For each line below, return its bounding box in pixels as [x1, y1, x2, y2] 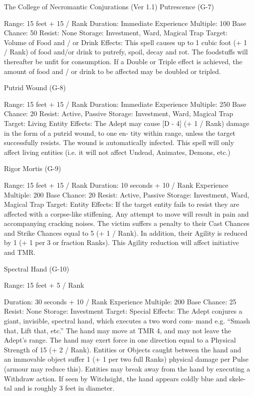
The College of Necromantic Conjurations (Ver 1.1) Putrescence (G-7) [4, 1, 214, 11]
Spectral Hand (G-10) [4, 263, 69, 273]
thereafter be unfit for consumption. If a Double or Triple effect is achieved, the [4, 56, 243, 66]
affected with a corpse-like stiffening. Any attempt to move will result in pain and [4, 208, 249, 219]
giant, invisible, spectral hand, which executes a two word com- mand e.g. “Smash [4, 316, 250, 326]
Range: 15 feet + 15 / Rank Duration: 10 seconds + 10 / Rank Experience [4, 179, 229, 190]
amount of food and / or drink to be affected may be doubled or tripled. [4, 66, 221, 76]
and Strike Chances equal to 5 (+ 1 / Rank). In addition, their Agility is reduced [4, 227, 248, 238]
